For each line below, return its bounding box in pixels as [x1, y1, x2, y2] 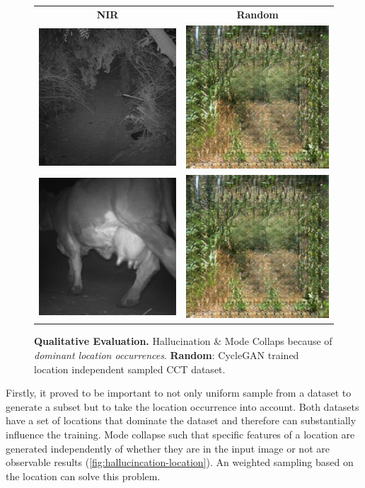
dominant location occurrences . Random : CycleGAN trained [34, 347, 299, 362]
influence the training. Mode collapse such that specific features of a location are [6, 426, 355, 441]
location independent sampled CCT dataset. [34, 361, 226, 376]
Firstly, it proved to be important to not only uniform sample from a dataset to [6, 385, 352, 400]
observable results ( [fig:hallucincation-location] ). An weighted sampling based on [6, 455, 354, 470]
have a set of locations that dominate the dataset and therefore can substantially [6, 413, 357, 428]
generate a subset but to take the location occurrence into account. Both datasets [6, 399, 359, 414]
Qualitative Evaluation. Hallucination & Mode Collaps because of [34, 334, 332, 348]
